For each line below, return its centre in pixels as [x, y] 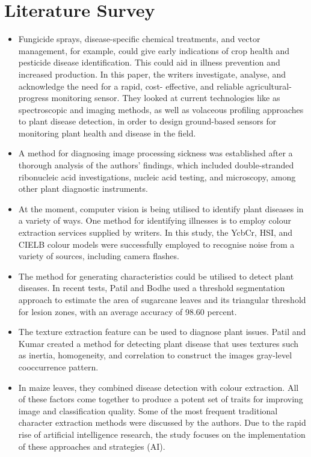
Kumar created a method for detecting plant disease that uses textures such [159, 343]
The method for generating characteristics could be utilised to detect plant [156, 276]
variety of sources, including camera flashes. [99, 256]
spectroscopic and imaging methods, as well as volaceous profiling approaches [161, 109]
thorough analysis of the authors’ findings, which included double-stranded [156, 165]
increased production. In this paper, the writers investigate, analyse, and [152, 74]
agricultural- [269, 86]
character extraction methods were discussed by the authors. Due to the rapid [162, 422]
